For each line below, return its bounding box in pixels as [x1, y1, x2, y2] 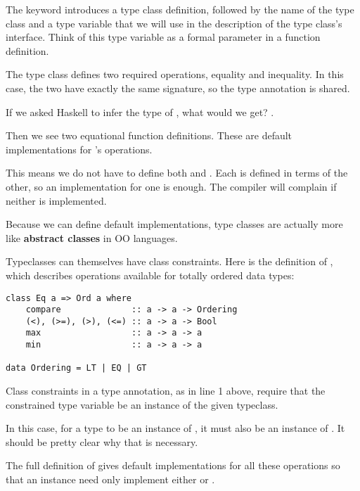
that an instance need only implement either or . [6, 472, 215, 487]
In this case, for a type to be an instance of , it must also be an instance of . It [6, 421, 345, 435]
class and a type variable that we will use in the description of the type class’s [6, 15, 342, 30]
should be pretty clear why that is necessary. [6, 434, 198, 449]
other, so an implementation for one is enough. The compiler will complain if [6, 179, 337, 193]
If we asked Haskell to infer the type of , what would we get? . [6, 104, 274, 119]
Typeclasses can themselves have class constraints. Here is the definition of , [6, 254, 333, 269]
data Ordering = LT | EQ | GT [6, 363, 147, 374]
